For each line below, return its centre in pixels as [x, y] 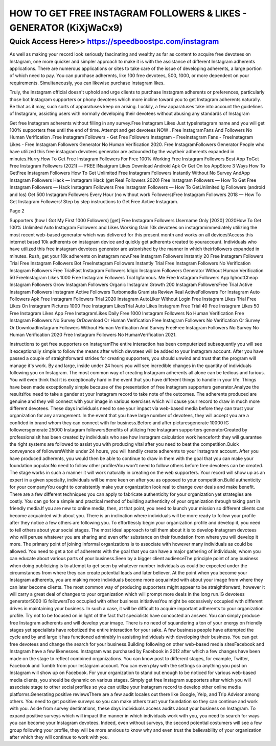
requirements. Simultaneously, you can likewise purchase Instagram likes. [87, 83]
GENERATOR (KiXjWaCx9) [66, 28]
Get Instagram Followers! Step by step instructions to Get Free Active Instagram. [94, 201]
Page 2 [17, 211]
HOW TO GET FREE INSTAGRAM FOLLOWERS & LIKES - [128, 13]
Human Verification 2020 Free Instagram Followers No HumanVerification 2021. [93, 335]
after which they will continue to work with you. [59, 737]
